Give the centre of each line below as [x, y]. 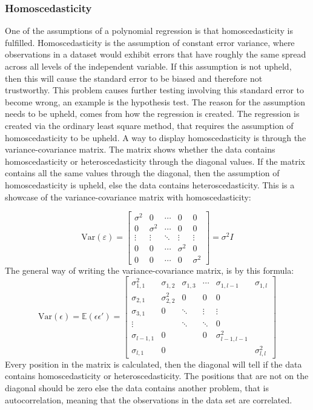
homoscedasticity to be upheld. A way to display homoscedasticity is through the [156, 137]
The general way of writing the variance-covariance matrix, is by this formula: [150, 270]
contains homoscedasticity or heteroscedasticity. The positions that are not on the [157, 376]
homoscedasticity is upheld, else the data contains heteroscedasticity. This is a [150, 184]
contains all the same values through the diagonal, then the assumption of [142, 173]
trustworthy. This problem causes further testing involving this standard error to [155, 90]
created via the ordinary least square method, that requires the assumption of [149, 125]
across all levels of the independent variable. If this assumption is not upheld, [148, 66]
